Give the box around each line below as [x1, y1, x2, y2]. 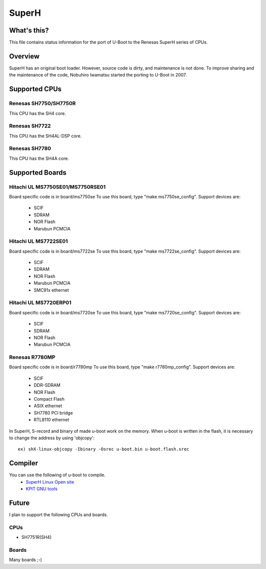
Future [9, 498, 30, 507]
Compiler [9, 459, 38, 467]
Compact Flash [33, 396, 65, 402]
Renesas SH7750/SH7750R [9, 100, 76, 107]
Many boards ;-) [9, 557, 42, 563]
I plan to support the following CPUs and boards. [9, 511, 108, 518]
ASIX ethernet [33, 403, 63, 409]
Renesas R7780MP [9, 354, 56, 361]
